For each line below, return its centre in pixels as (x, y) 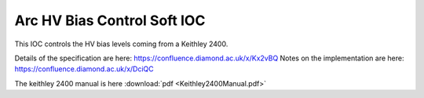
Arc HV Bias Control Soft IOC (110, 20)
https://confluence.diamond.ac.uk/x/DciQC (84, 69)
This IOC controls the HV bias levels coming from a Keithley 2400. (121, 44)
